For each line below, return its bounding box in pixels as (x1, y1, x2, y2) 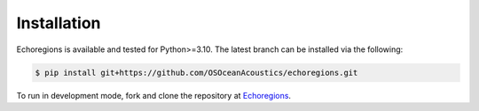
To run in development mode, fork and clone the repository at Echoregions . (16, 90, 292, 100)
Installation (16, 13, 101, 33)
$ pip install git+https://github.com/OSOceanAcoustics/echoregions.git (35, 67, 358, 78)
